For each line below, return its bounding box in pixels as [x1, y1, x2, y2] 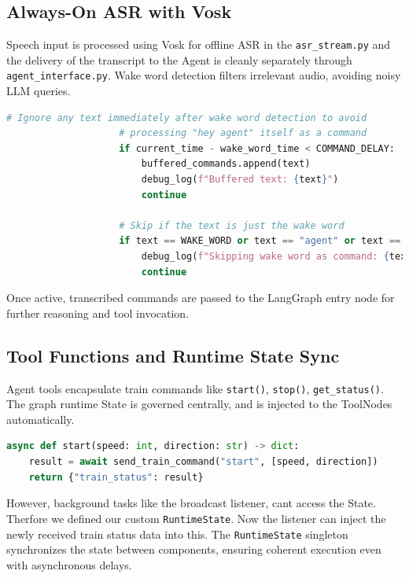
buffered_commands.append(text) [141, 158, 311, 170]
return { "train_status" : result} [28, 471, 204, 483]
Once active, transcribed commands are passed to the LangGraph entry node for [6, 289, 395, 306]
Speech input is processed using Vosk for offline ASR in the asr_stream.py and [6, 36, 391, 53]
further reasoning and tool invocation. [6, 304, 190, 321]
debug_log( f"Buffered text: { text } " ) [141, 174, 339, 186]
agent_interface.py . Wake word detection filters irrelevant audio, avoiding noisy [6, 67, 401, 83]
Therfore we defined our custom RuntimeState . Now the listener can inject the [6, 510, 386, 526]
